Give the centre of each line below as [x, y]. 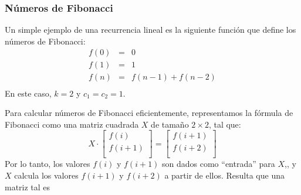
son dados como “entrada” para [219, 164]
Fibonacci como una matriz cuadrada [72, 124]
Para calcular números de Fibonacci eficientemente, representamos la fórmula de [149, 113]
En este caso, [28, 93]
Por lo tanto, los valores [48, 164]
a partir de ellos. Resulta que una [224, 175]
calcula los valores [46, 175]
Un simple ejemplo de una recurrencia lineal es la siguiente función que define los [150, 30]
